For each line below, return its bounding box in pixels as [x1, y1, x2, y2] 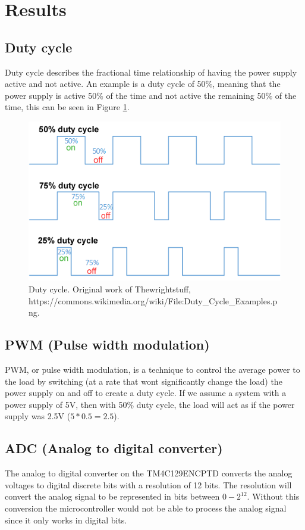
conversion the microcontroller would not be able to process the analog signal [5, 502, 287, 515]
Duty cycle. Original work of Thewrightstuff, [29, 283, 191, 295]
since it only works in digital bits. [5, 513, 127, 526]
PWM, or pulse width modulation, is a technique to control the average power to [5, 363, 300, 376]
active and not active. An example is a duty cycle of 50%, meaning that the [5, 77, 281, 90]
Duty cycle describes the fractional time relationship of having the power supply [5, 66, 297, 78]
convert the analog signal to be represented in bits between [5, 490, 220, 503]
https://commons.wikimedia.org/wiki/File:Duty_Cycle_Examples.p [29, 294, 278, 307]
